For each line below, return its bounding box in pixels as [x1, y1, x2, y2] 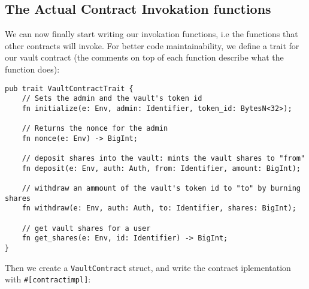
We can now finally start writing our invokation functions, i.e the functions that [5, 28, 298, 40]
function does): [5, 62, 60, 75]
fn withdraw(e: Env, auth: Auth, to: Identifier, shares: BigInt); [22, 204, 296, 213]
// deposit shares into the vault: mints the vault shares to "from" [22, 154, 305, 163]
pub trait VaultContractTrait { [5, 84, 134, 93]
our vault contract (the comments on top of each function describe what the [5, 51, 284, 64]
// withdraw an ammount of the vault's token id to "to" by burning [22, 184, 301, 193]
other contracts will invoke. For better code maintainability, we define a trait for [5, 39, 299, 52]
